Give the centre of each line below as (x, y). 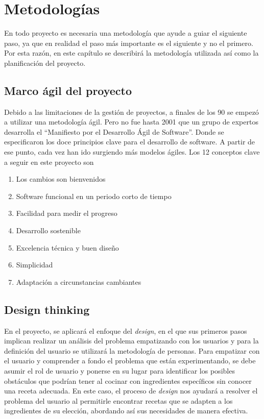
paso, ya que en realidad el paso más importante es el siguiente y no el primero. (129, 43)
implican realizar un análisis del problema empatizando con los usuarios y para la (131, 341)
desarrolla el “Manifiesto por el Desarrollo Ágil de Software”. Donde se (114, 131)
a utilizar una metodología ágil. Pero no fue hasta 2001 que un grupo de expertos (131, 122)
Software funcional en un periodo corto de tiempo (94, 196)
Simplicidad (34, 265)
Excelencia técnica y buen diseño (67, 247)
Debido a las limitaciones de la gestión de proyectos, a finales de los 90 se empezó (131, 112)
